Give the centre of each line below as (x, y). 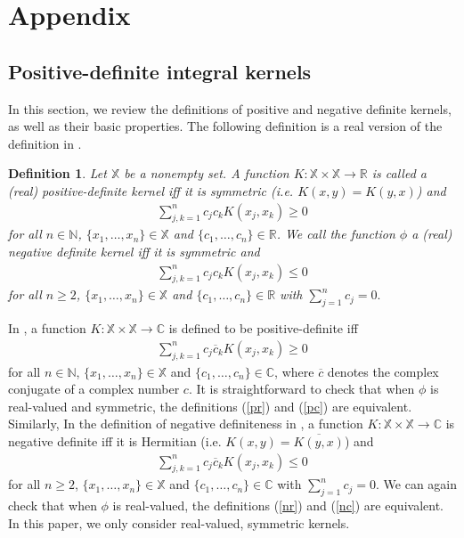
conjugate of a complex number (94, 389)
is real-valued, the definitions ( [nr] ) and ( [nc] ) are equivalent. (278, 505)
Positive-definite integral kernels (160, 71)
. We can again (416, 484)
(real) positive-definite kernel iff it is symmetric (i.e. (151, 190)
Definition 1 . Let (57, 173)
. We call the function (336, 234)
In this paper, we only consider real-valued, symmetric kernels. (179, 522)
